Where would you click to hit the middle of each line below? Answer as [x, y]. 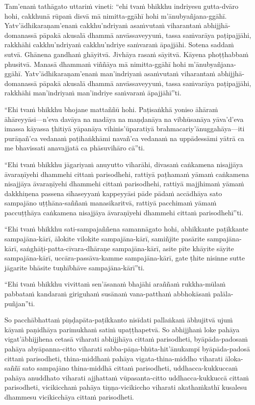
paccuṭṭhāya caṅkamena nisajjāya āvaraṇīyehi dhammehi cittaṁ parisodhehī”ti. [124, 212]
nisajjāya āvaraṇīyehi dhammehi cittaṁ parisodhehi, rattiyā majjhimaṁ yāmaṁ [124, 184]
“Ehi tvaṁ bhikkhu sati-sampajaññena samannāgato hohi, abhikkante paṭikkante [127, 229]
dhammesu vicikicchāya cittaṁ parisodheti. [69, 396]
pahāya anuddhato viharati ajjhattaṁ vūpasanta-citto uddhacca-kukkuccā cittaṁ [127, 377]
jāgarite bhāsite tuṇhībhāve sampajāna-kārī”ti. [75, 267]
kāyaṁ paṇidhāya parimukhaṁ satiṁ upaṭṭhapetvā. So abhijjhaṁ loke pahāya [122, 329]
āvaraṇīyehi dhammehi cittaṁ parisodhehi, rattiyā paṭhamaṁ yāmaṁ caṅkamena [127, 174]
